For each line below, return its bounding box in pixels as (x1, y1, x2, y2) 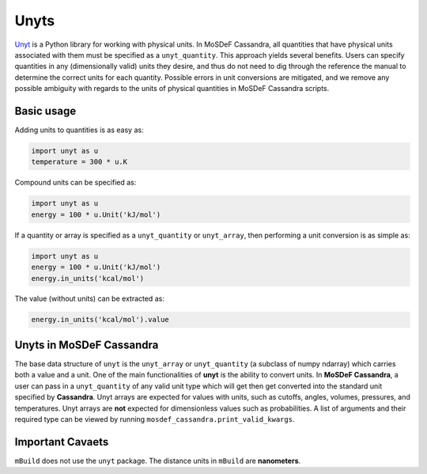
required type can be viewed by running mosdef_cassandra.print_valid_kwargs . (14, 414, 295, 423)
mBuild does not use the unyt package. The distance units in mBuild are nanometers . (14, 456, 301, 465)
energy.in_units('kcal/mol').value (31, 315, 169, 324)
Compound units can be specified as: (14, 178, 137, 188)
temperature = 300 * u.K (31, 157, 128, 166)
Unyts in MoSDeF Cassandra (14, 338, 159, 351)
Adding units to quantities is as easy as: (14, 125, 144, 135)
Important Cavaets (14, 435, 109, 449)
